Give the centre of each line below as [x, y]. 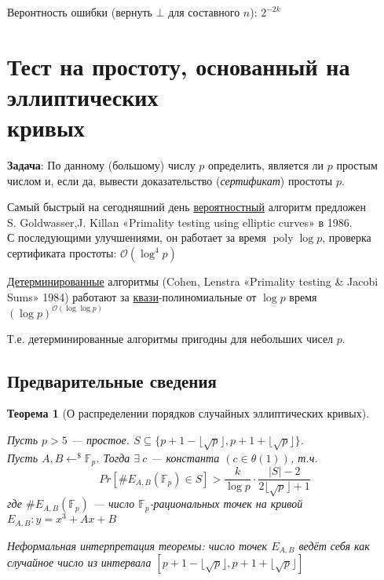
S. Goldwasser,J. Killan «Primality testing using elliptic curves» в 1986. [180, 222]
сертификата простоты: [62, 253]
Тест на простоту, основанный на [179, 66]
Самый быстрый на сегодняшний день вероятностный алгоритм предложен [187, 207]
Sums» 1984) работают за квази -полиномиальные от [132, 296]
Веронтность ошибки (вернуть [80, 12]
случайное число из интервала [79, 562]
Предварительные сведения [112, 380]
